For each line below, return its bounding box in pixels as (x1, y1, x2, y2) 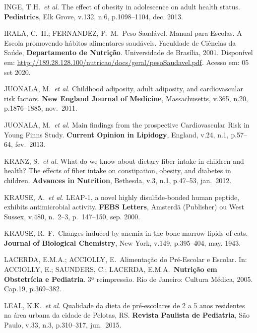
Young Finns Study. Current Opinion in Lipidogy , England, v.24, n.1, (4, 129, 229, 139)
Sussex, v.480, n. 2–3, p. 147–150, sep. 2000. (4, 211, 140, 221)
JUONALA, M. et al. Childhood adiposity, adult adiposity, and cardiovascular (4, 83, 243, 94)
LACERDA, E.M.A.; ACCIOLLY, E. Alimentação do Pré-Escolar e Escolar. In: (4, 254, 247, 265)
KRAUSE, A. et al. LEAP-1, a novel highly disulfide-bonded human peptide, (4, 192, 240, 202)
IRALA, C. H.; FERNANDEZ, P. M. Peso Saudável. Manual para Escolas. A (4, 28, 242, 38)
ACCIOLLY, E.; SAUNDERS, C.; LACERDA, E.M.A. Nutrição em (4, 264, 217, 274)
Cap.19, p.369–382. (4, 283, 62, 294)
